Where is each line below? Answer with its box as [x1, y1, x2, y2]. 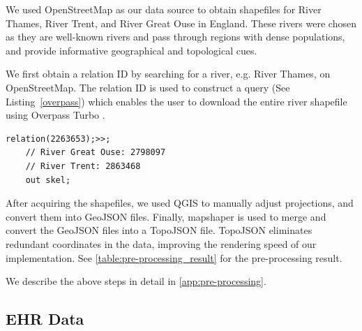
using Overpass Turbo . [6, 108, 105, 122]
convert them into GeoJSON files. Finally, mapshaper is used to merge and [6, 209, 326, 223]
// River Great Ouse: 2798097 [25, 147, 166, 158]
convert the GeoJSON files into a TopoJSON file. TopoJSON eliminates [6, 223, 312, 237]
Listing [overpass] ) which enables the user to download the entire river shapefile [6, 94, 347, 108]
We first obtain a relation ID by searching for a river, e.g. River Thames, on [6, 66, 331, 81]
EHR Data [6, 308, 84, 330]
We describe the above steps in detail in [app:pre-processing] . [6, 274, 266, 288]
